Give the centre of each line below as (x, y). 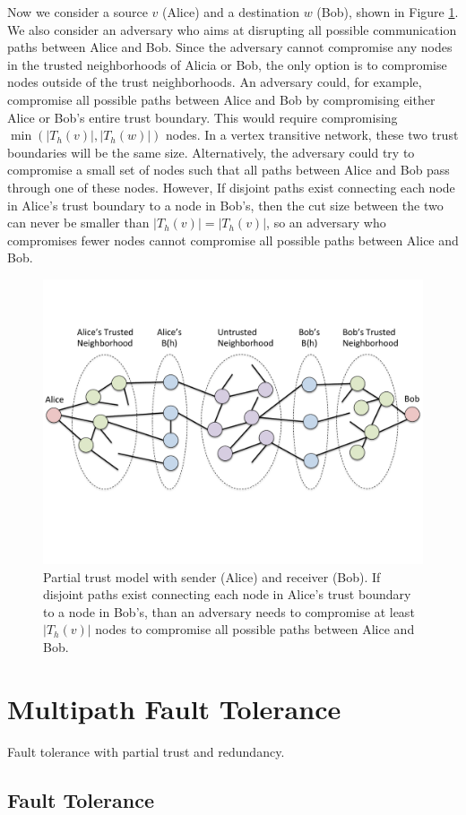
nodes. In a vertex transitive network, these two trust (312, 135)
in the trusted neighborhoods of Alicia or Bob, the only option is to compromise (227, 64)
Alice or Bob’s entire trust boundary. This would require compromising (203, 117)
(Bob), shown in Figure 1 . (388, 12)
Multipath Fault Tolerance (174, 708)
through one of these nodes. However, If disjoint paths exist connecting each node (231, 187)
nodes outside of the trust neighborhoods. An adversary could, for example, (215, 82)
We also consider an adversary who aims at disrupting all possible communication (232, 29)
